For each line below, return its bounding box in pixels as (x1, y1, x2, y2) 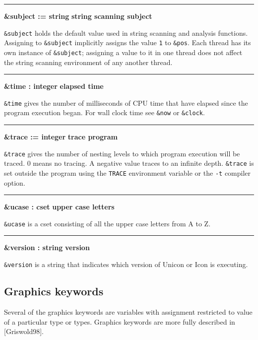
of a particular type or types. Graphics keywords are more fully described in (4, 316, 235, 327)
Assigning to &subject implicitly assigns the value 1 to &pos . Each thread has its (4, 37, 251, 48)
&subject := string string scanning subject (4, 11, 152, 21)
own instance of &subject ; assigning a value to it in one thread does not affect (4, 47, 243, 57)
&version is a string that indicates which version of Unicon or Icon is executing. (4, 259, 248, 270)
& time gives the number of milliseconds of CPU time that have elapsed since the (4, 97, 248, 108)
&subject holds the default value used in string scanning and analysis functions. (4, 27, 248, 38)
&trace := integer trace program (4, 132, 118, 142)
